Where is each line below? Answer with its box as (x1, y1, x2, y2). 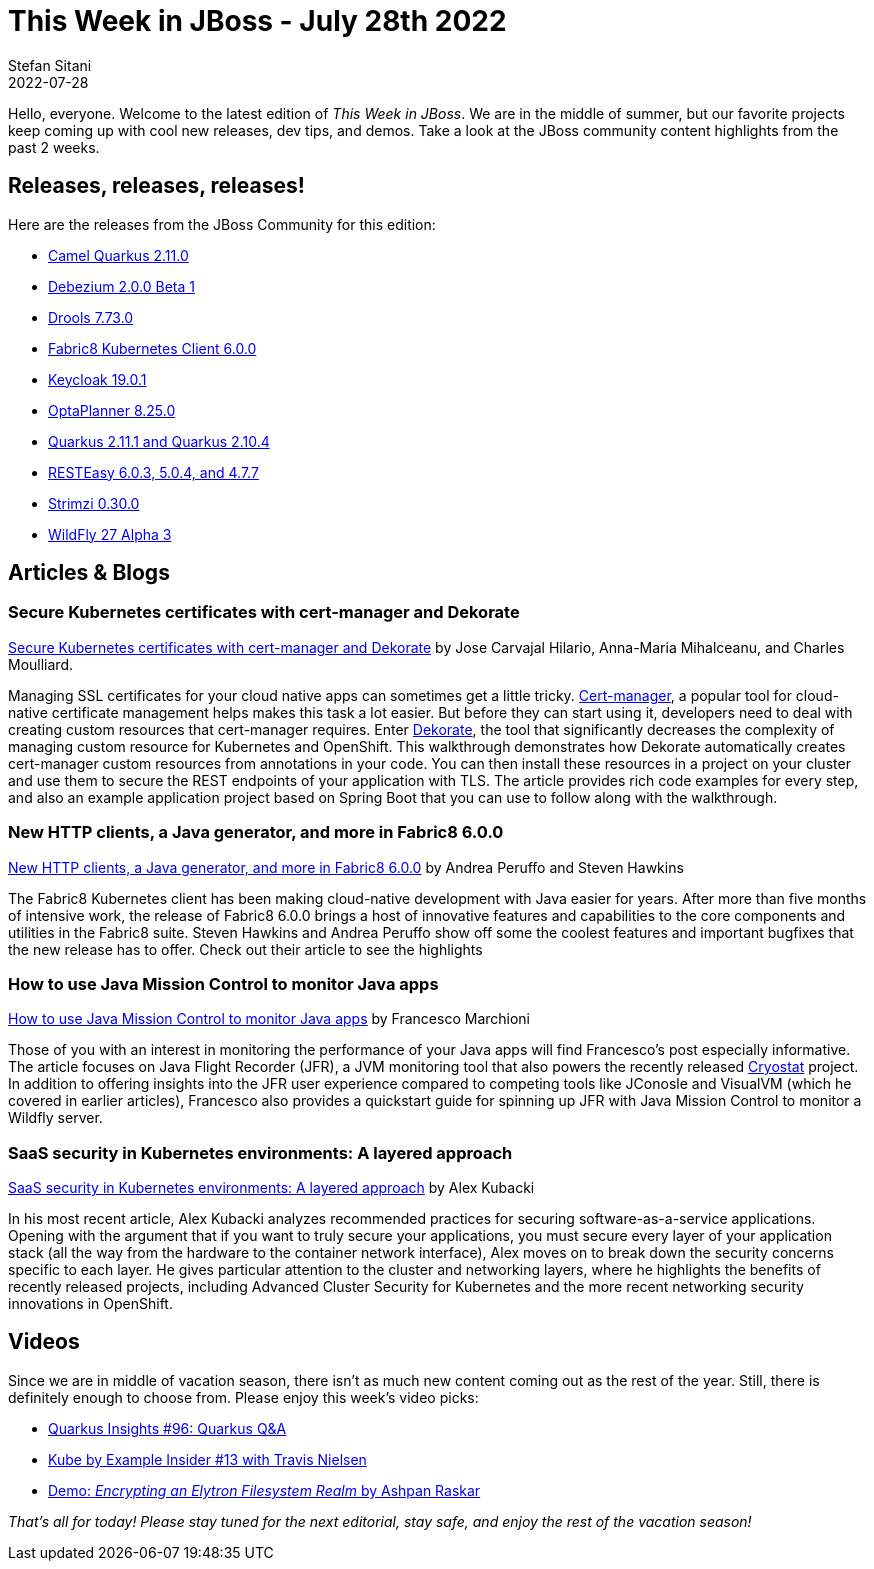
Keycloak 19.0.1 (48, 370, 147, 388)
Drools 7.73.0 (48, 308, 134, 326)
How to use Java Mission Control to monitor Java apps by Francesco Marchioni (8, 1010, 531, 1028)
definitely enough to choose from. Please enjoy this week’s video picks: (8, 1388, 479, 1406)
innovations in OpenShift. (8, 1295, 173, 1313)
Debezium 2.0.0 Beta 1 (48, 277, 195, 295)
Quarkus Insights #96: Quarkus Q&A (48, 1419, 287, 1437)
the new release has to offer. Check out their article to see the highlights (8, 940, 483, 958)
